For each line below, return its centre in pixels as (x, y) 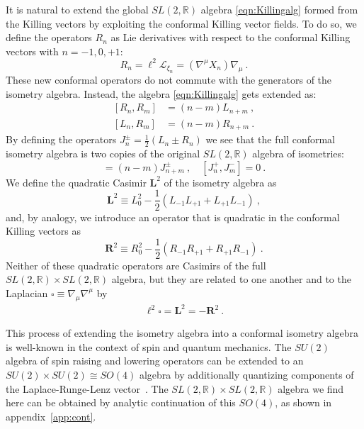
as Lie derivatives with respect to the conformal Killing (231, 37)
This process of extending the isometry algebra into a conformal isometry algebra (182, 333)
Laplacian (27, 292)
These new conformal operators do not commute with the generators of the (169, 80)
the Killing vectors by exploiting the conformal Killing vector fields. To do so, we (181, 23)
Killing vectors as (43, 231)
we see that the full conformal (271, 139)
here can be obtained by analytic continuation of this (121, 402)
